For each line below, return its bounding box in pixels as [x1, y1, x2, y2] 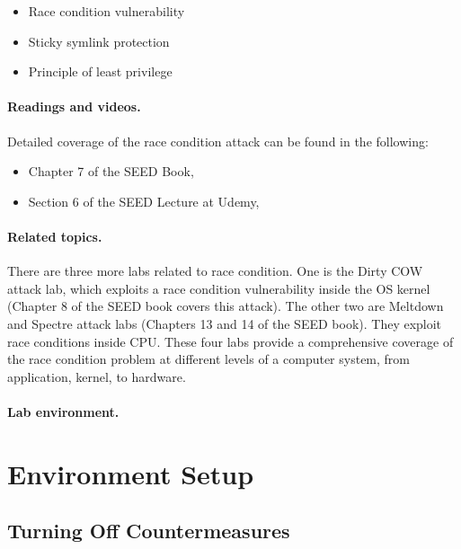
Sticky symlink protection [28, 31, 170, 50]
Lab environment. [7, 402, 120, 421]
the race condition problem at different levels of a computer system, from [7, 350, 410, 368]
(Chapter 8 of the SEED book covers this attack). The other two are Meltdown [7, 297, 444, 315]
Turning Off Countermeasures [7, 517, 290, 545]
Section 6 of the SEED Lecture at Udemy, [28, 191, 260, 210]
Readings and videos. [7, 97, 141, 116]
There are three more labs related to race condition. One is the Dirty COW [7, 261, 423, 280]
